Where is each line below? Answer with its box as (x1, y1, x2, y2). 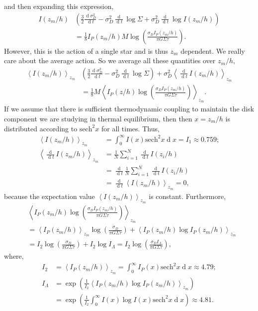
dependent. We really (180, 45, 245, 56)
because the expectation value (4, 191, 95, 201)
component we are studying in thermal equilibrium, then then (4, 113, 192, 123)
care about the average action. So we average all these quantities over (4, 55, 216, 66)
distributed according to (4, 123, 78, 133)
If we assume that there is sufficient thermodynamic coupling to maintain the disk (4, 104, 254, 114)
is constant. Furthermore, (149, 191, 226, 201)
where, (4, 251, 24, 261)
